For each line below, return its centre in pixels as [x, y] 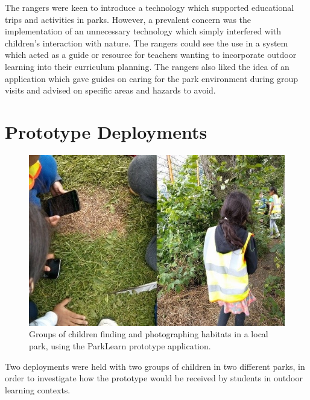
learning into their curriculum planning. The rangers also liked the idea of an [147, 66]
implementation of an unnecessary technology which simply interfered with [143, 31]
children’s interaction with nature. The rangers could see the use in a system [147, 43]
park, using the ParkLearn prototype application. [120, 345]
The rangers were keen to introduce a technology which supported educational [150, 7]
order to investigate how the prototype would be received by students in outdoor [154, 378]
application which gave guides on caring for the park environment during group [152, 78]
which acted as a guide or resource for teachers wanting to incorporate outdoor [151, 55]
